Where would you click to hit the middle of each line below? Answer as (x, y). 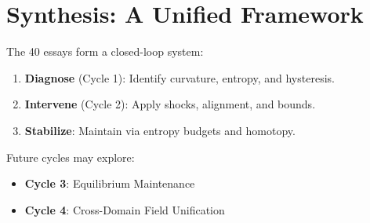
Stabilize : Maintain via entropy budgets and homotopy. (160, 130)
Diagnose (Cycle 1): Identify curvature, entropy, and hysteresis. (180, 77)
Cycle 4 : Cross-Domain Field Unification (125, 209)
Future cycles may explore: (71, 157)
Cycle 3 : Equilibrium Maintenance (110, 183)
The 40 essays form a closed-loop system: (105, 51)
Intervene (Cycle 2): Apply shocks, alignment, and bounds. (170, 104)
